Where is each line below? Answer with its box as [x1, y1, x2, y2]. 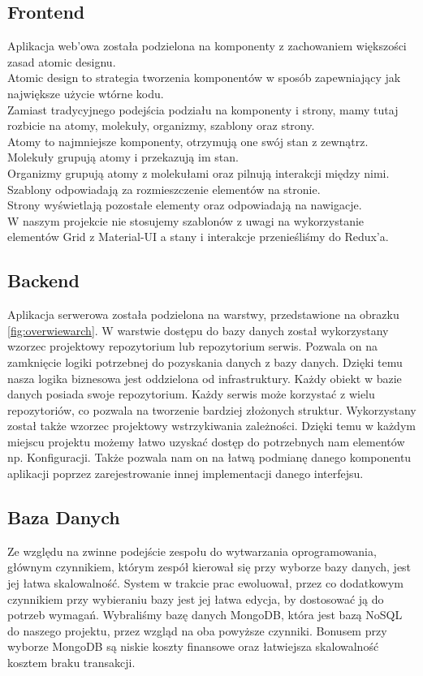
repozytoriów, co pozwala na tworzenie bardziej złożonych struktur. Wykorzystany [7, 401, 417, 418]
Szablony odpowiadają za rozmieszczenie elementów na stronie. [7, 180, 321, 197]
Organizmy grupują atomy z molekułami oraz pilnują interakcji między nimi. [7, 164, 390, 181]
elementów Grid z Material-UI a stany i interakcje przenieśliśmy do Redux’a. [7, 228, 389, 245]
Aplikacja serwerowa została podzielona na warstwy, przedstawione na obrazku [7, 306, 399, 323]
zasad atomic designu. [7, 53, 116, 70]
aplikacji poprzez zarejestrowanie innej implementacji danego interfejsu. [7, 465, 364, 482]
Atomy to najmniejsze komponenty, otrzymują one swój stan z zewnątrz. [7, 132, 369, 149]
